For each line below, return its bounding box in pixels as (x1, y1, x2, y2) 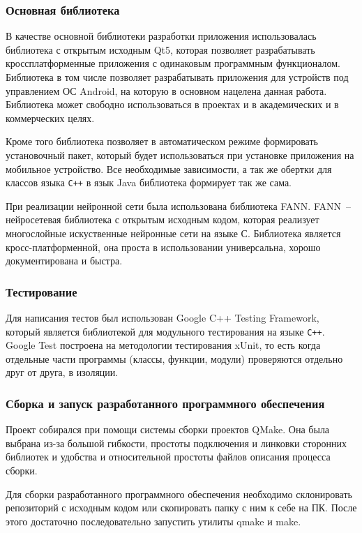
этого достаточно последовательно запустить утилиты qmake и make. (6, 513, 301, 528)
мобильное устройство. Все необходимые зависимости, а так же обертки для (6, 161, 332, 176)
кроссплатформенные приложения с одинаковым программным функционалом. (6, 56, 340, 70)
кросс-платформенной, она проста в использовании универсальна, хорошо (6, 239, 321, 254)
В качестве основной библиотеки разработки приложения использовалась (6, 29, 317, 43)
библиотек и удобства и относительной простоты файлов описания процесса (6, 449, 331, 464)
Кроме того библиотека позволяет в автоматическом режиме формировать (6, 134, 318, 149)
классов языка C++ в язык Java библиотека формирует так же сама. (6, 175, 292, 190)
